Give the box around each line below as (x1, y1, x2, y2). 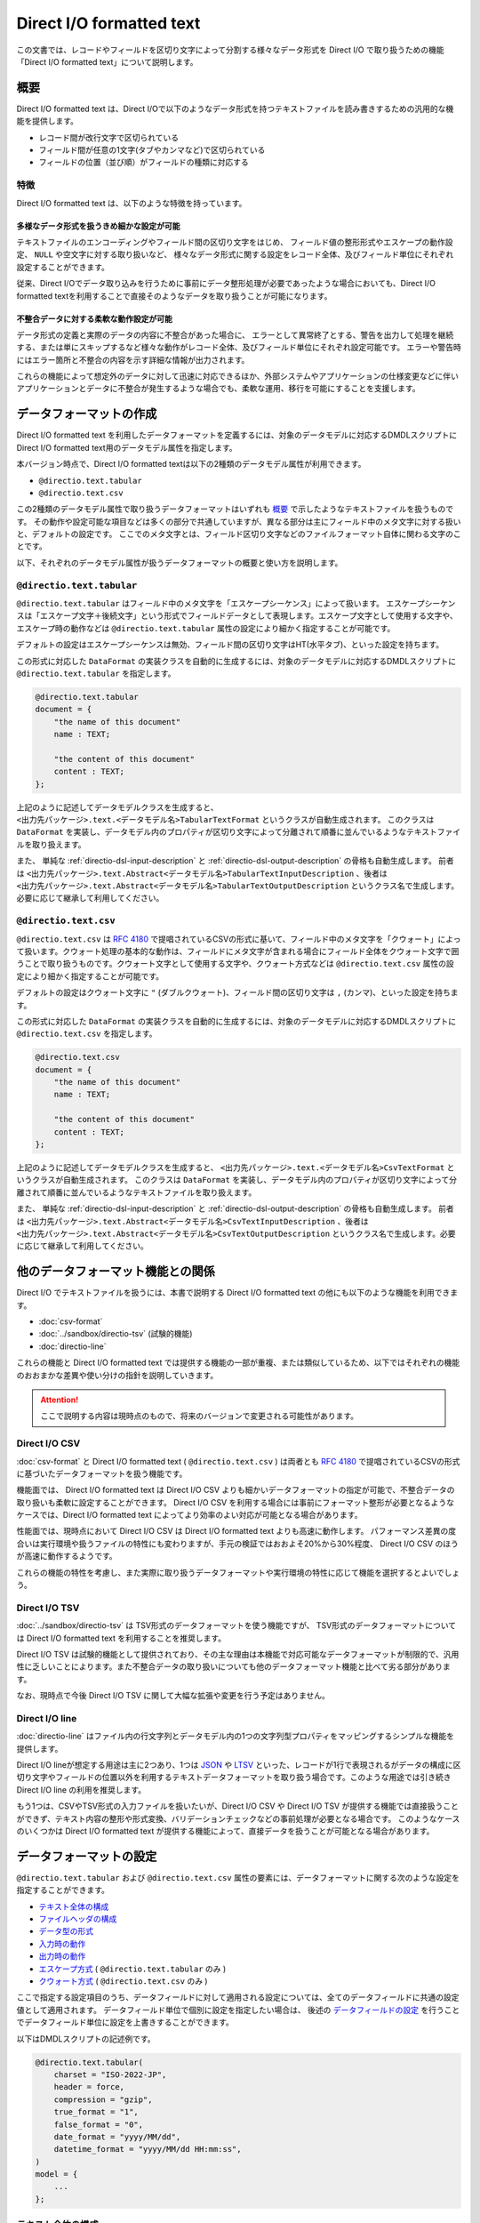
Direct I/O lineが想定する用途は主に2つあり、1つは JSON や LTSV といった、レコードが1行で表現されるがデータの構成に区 (16, 1760, 461, 1770)
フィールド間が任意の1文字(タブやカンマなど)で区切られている (38, 145, 266, 156)
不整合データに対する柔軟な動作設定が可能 (16, 313, 172, 324)
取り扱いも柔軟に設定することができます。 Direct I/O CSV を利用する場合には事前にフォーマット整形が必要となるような (16, 1497, 455, 1507)
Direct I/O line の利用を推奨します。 (16, 1784, 147, 1795)
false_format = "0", (53, 2119, 144, 2130)
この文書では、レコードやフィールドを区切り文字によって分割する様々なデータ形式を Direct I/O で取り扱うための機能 (16, 44, 444, 55)
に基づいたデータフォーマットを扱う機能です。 (16, 1468, 188, 1479)
